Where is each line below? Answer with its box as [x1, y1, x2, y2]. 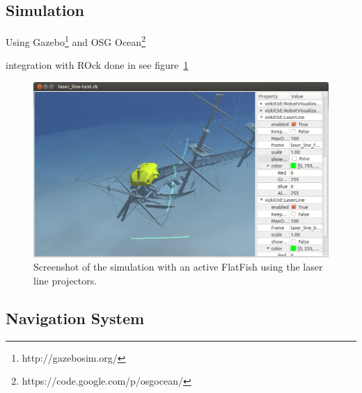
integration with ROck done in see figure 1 [6, 58, 189, 72]
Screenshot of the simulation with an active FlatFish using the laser [33, 259, 323, 274]
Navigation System [6, 307, 145, 328]
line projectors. [33, 273, 97, 287]
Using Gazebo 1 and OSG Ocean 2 [6, 33, 145, 49]
